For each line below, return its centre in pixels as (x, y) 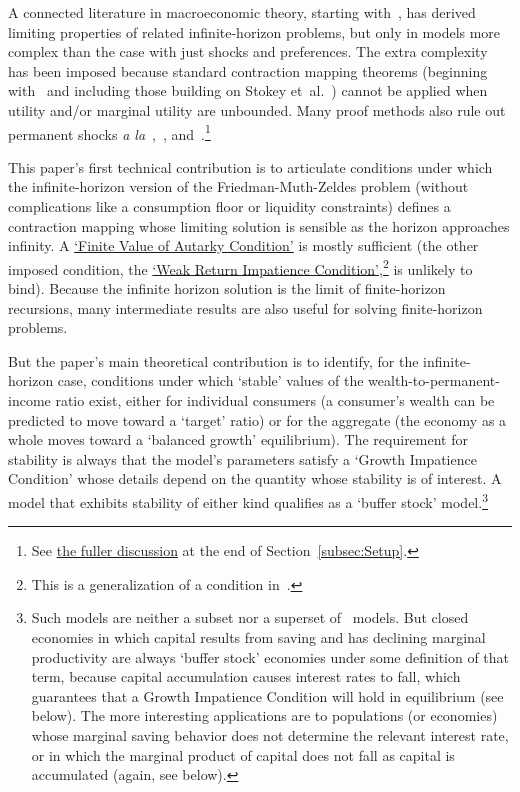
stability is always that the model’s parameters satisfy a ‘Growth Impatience (242, 458)
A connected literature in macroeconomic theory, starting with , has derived (242, 12)
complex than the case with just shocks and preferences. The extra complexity (248, 51)
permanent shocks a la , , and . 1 (109, 132)
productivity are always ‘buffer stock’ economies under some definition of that (270, 656)
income (29, 400)
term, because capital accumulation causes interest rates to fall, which (246, 676)
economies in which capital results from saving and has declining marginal (258, 637)
